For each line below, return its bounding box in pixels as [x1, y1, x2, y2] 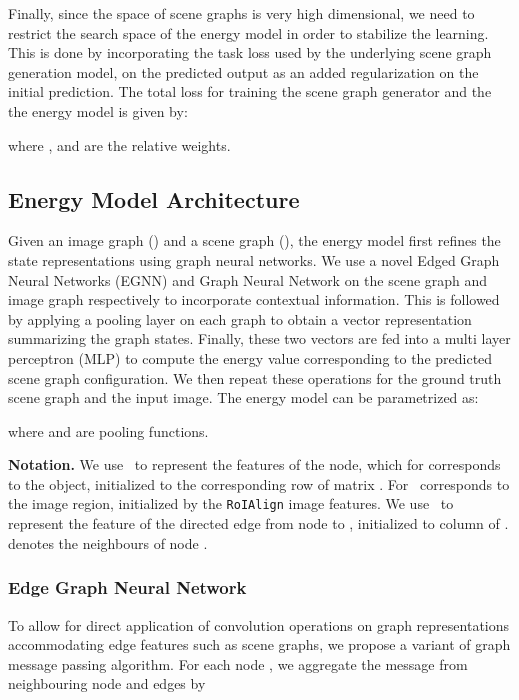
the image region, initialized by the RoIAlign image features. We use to [8, 493, 454, 514]
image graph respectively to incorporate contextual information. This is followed [8, 289, 500, 310]
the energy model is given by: [8, 100, 188, 121]
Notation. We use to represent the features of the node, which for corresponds [8, 454, 501, 475]
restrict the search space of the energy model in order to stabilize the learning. [8, 22, 489, 43]
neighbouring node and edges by [8, 673, 206, 694]
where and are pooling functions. [8, 420, 209, 441]
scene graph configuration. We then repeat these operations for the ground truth [8, 367, 502, 388]
